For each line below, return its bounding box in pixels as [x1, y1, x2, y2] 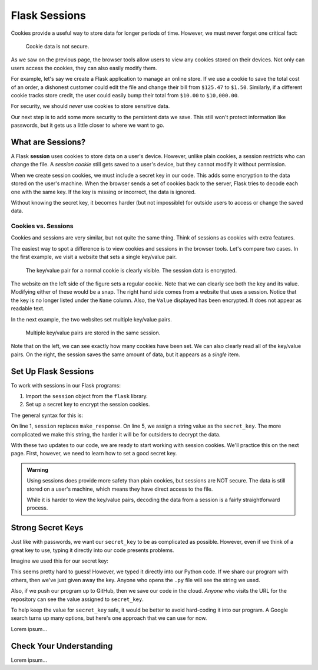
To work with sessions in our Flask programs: [11, 382, 121, 389]
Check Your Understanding [11, 641, 113, 651]
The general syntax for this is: [11, 412, 84, 419]
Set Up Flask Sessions [11, 366, 94, 376]
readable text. [11, 305, 45, 312]
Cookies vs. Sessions [11, 222, 74, 230]
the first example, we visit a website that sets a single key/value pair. [11, 254, 177, 261]
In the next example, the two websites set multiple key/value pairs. [11, 316, 172, 323]
